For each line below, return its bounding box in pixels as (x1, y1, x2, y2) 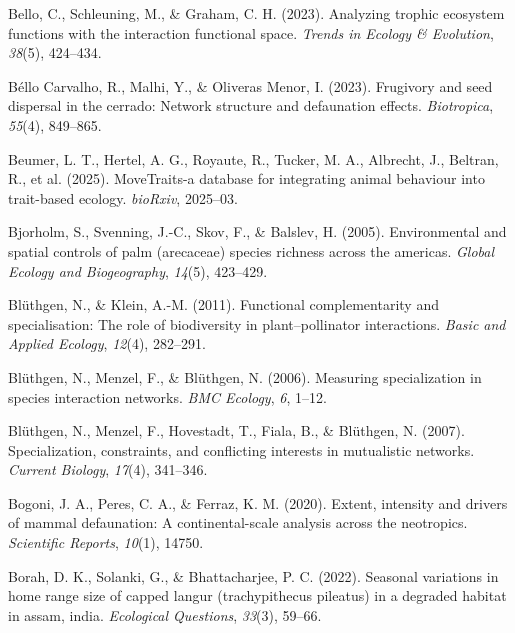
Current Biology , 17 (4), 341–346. (8, 459, 208, 480)
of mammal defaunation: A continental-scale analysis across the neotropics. (8, 512, 468, 533)
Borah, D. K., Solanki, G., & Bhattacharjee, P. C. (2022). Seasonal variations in (8, 565, 499, 586)
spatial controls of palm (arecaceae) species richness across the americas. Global (8, 240, 495, 261)
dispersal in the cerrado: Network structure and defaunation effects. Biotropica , (8, 95, 494, 116)
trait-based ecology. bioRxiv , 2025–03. (8, 187, 238, 208)
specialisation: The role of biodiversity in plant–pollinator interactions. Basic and (8, 313, 506, 334)
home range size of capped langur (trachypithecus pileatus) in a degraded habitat (8, 585, 507, 606)
